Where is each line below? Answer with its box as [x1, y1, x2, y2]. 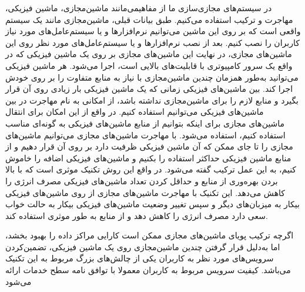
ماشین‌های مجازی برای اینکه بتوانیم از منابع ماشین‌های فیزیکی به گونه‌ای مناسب [5, 117, 285, 129]
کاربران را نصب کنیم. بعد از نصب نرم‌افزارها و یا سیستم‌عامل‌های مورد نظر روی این [5, 36, 300, 48]
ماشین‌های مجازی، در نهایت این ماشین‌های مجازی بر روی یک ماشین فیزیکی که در [5, 48, 292, 60]
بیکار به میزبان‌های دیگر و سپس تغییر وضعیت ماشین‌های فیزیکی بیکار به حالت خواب [5, 198, 300, 210]
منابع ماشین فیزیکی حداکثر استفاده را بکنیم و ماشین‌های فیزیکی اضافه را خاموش [5, 151, 291, 164]
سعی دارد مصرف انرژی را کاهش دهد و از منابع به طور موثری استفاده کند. [5, 209, 268, 221]
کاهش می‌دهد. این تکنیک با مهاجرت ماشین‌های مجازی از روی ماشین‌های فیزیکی [5, 186, 286, 198]
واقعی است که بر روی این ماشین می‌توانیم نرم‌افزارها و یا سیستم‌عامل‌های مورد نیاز [5, 25, 301, 37]
